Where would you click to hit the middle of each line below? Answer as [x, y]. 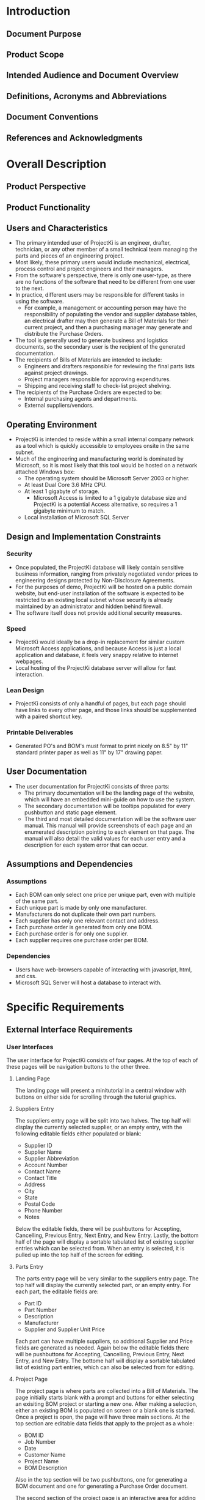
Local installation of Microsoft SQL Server [77, 518]
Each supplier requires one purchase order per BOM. [81, 940]
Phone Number [43, 1211]
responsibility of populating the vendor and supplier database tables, [111, 314]
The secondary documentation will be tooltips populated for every [107, 806]
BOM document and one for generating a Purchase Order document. [101, 1486]
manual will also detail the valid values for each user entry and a [105, 838]
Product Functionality [48, 207]
